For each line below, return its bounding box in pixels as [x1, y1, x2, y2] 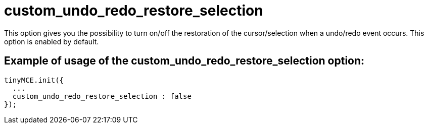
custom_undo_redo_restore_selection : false [12, 92, 192, 100]
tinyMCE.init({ [4, 76, 64, 84]
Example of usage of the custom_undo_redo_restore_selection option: [4, 54, 365, 68]
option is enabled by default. [4, 37, 99, 46]
